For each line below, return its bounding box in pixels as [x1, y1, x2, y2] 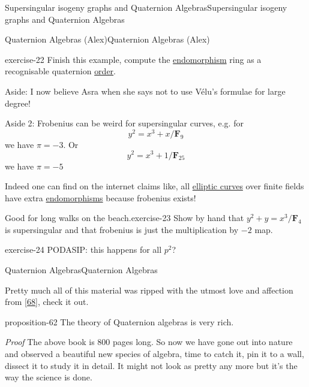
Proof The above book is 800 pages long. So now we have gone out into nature [5, 335, 293, 348]
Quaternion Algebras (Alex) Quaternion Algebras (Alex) [5, 33, 210, 46]
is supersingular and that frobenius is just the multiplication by [5, 223, 239, 235]
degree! [5, 96, 31, 109]
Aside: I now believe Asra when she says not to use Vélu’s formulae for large [5, 84, 286, 97]
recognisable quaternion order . [5, 65, 116, 77]
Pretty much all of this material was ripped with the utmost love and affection [5, 283, 293, 296]
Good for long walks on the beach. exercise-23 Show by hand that [5, 211, 244, 224]
